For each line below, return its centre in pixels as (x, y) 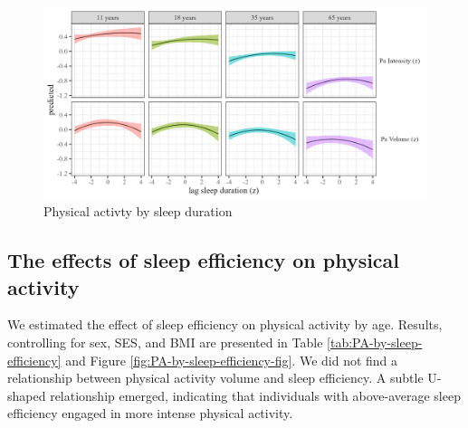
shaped (27, 395)
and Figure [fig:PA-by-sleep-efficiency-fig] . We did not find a (232, 360)
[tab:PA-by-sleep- (375, 342)
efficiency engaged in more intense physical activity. (150, 413)
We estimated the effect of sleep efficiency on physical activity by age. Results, (225, 324)
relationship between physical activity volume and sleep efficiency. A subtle (215, 378)
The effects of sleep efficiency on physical (204, 260)
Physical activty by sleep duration (138, 211)
